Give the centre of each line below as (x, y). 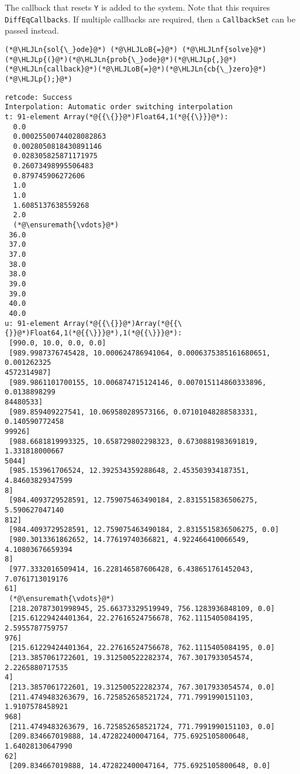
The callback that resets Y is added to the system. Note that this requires (137, 7)
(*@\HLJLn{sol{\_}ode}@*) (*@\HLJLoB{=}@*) (91, 49)
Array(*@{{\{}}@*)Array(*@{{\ (123, 323)
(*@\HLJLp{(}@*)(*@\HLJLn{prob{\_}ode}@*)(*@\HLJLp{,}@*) (121, 59)
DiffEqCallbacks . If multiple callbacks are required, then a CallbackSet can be (150, 19)
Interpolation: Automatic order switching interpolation (119, 107)
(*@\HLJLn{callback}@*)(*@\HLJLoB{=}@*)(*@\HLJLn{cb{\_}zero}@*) (136, 69)
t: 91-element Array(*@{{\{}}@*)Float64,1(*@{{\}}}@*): (117, 117)
